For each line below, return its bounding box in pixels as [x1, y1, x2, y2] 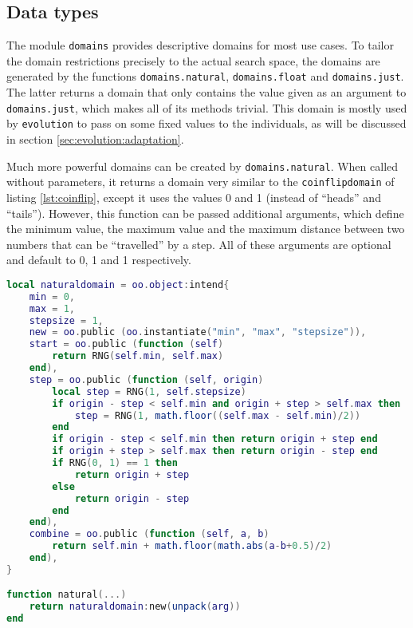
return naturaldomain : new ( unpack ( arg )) [29, 601, 241, 613]
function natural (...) [6, 589, 127, 601]
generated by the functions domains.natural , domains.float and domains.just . [6, 68, 404, 85]
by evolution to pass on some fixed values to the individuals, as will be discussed [6, 115, 407, 132]
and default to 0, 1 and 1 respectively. [6, 251, 191, 268]
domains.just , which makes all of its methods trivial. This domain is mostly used [6, 99, 407, 116]
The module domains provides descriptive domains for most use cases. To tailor [6, 37, 394, 53]
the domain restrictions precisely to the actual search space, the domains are [6, 52, 380, 69]
